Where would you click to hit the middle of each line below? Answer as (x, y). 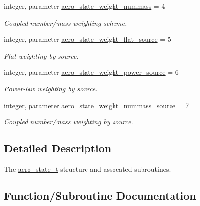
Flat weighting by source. (41, 55)
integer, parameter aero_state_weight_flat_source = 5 (87, 39)
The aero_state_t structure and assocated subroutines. (87, 168)
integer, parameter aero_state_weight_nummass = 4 (85, 6)
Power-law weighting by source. (51, 88)
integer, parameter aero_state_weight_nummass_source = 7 (97, 105)
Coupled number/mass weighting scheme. (66, 22)
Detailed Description (58, 148)
